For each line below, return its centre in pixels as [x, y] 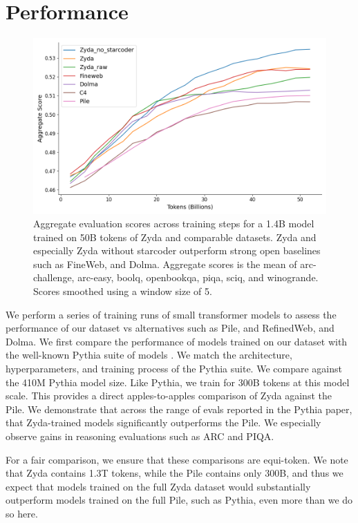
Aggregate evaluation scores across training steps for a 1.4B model [174, 224]
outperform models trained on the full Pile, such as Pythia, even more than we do [179, 500]
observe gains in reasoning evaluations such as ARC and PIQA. [140, 436]
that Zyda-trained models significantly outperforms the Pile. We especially [163, 422]
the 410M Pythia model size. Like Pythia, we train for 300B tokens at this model [178, 382]
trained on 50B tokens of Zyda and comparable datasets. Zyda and [175, 237]
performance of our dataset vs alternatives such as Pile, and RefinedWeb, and [170, 328]
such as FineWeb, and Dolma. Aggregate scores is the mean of [165, 264]
